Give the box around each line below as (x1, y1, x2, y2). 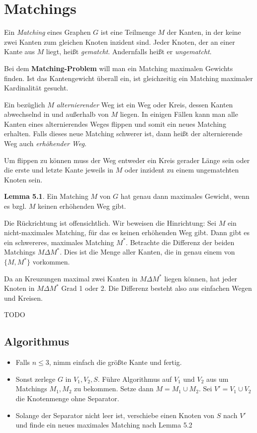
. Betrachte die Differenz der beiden (126, 237, 235, 247)
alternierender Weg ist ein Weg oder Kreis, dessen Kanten (56, 99, 233, 109)
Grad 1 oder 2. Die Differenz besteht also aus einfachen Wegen (61, 283, 252, 293)
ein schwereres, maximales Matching (4, 237, 114, 247)
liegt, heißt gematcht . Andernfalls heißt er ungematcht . (46, 46, 212, 57)
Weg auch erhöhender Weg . (4, 138, 86, 149)
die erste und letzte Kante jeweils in (4, 165, 113, 175)
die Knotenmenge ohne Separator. (15, 393, 119, 403)
